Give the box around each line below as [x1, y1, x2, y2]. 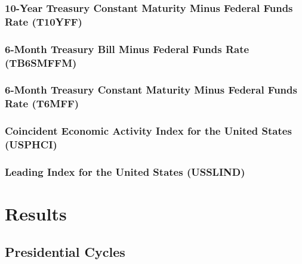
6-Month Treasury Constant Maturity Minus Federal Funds [5, 82, 297, 97]
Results [5, 201, 67, 226]
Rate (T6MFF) [5, 96, 79, 111]
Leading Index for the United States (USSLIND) [5, 164, 245, 179]
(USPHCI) [5, 137, 57, 152]
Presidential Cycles [5, 242, 125, 260]
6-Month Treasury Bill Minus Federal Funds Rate [5, 41, 249, 56]
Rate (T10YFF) [5, 14, 82, 29]
